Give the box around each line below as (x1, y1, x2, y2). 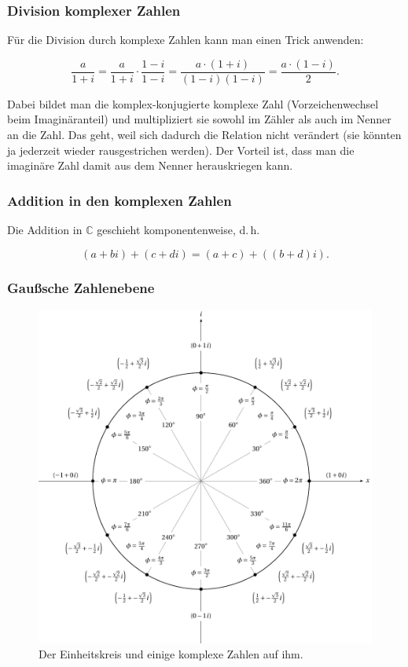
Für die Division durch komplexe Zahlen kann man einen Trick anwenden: (7, 31, 364, 48)
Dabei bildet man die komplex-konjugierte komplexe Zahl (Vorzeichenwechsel (7, 95, 379, 112)
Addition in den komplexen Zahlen (7, 190, 232, 210)
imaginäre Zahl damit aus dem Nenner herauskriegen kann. (7, 157, 293, 174)
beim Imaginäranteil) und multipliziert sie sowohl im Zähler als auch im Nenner (7, 111, 391, 127)
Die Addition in (7, 222, 83, 238)
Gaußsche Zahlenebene (7, 277, 155, 297)
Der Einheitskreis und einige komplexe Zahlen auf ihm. (39, 646, 303, 662)
